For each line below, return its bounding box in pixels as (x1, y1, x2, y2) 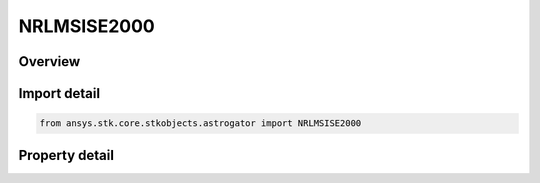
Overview (18, 53, 81, 70)
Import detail (18, 85, 100, 102)
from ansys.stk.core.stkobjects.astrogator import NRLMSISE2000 (39, 118, 362, 129)
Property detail (18, 146, 115, 164)
